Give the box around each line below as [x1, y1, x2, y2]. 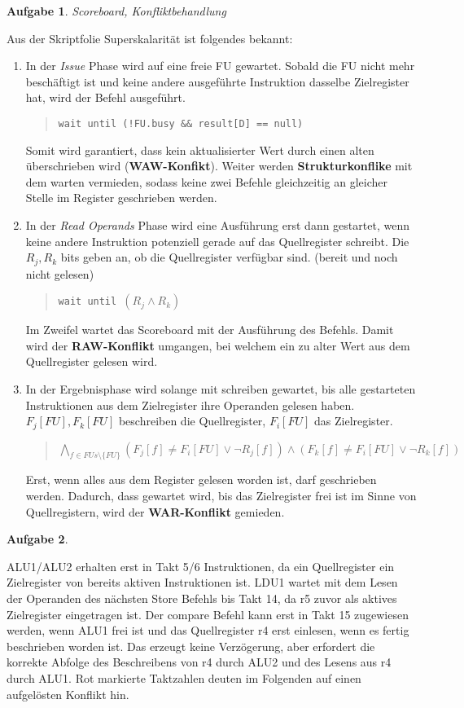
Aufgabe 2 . [7, 530, 68, 547]
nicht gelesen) [25, 265, 94, 282]
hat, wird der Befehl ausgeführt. [25, 89, 186, 106]
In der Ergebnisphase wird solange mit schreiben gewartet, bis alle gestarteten [25, 380, 416, 398]
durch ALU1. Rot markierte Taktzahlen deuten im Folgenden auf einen [7, 669, 361, 686]
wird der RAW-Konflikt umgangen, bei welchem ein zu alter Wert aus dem [25, 336, 410, 354]
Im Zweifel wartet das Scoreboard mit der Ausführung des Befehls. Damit [25, 321, 394, 338]
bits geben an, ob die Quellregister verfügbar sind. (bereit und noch [60, 248, 398, 266]
